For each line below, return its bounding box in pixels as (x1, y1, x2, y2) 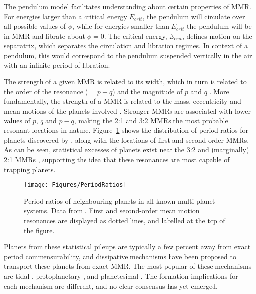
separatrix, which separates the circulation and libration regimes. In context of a (4, 40, 248, 51)
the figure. (24, 225, 55, 235)
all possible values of (4, 21, 66, 31)
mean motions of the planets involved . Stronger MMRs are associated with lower (4, 105, 251, 116)
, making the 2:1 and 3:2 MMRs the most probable (74, 115, 228, 125)
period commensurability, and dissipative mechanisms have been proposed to (4, 251, 236, 261)
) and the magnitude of (112, 86, 183, 96)
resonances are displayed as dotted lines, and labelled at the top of (24, 215, 225, 225)
